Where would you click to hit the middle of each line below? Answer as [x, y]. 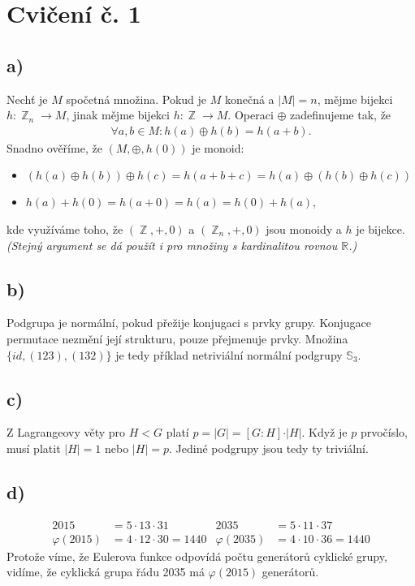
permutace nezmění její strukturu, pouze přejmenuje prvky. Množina [177, 338]
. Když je [324, 432]
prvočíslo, [384, 432]
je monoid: [218, 147]
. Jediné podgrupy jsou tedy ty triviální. [269, 448]
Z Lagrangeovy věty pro [66, 432]
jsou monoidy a [304, 228]
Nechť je [27, 99]
